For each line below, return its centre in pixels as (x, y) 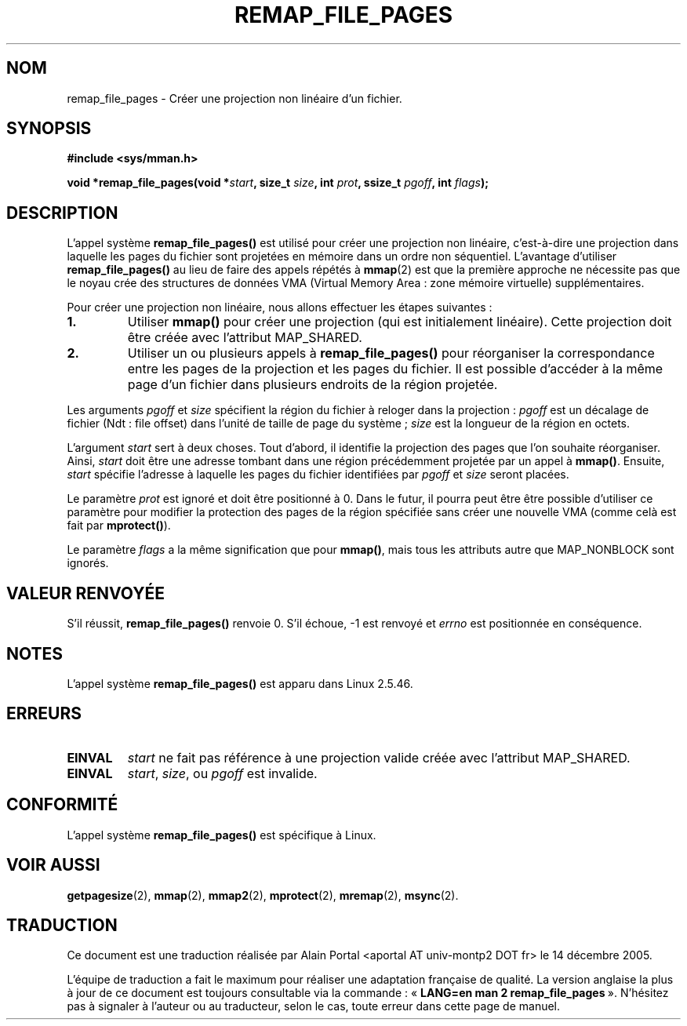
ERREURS (44, 714)
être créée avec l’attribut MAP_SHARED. (245, 338)
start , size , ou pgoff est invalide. (222, 773)
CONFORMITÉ (62, 805)
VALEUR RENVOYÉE (85, 593)
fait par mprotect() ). (119, 526)
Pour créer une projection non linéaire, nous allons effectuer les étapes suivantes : (280, 307)
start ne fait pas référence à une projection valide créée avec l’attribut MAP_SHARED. (379, 757)
